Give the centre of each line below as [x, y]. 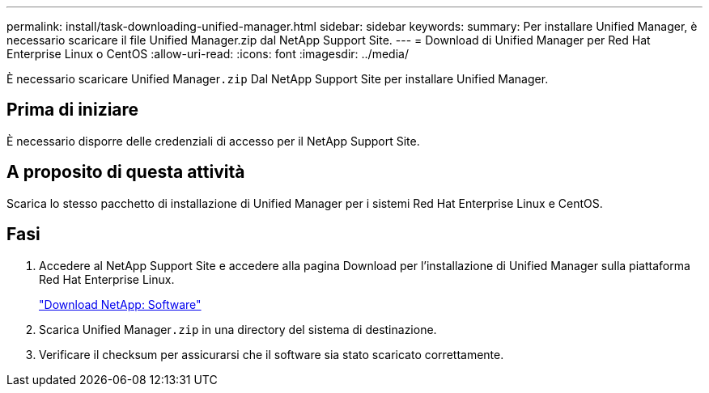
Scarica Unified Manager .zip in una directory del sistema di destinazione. [238, 329]
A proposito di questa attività [126, 172]
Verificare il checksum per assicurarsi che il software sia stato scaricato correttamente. [272, 354]
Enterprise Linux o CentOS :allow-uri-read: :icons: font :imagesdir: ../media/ [208, 54]
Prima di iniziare [73, 110]
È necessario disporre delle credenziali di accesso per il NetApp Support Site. [213, 141]
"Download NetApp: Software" [120, 304]
